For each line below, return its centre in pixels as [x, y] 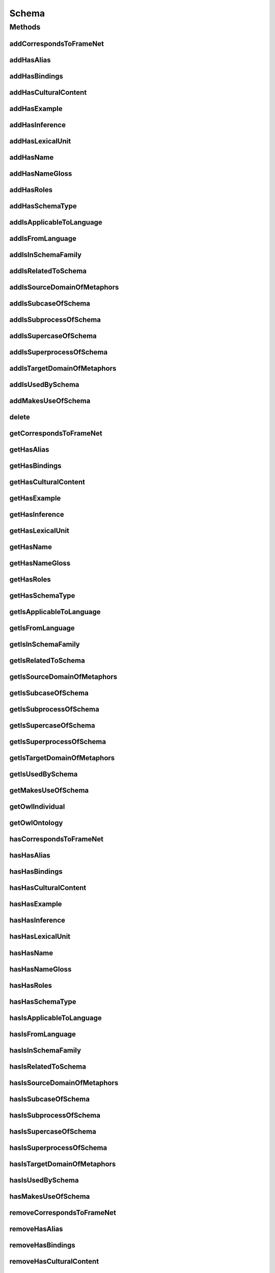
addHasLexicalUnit [40, 141]
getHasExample [35, 498]
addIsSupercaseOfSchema [53, 336]
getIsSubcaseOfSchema [49, 693]
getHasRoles [30, 580]
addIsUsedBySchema [44, 384]
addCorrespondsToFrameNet [57, 44]
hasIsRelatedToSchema [48, 1067]
